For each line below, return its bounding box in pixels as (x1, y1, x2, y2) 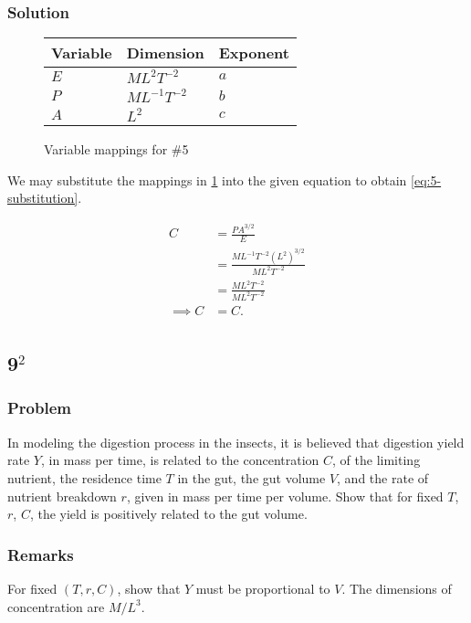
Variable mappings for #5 (44, 140, 189, 159)
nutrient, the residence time (7, 468, 162, 487)
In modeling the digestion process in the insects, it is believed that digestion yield (7, 432, 465, 451)
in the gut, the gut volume (177, 468, 326, 487)
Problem (7, 396, 71, 419)
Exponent (218, 42, 289, 64)
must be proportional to (195, 578, 330, 597)
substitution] (7, 188, 78, 207)
